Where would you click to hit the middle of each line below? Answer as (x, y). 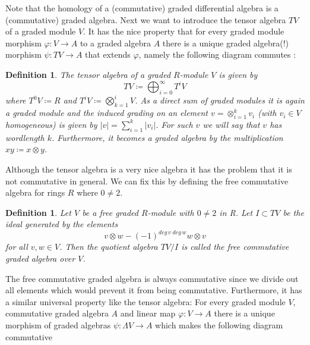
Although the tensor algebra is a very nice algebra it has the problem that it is (149, 169)
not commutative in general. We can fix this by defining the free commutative (147, 181)
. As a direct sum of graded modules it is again (220, 100)
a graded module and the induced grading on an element (107, 113)
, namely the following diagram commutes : (217, 54)
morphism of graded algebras (58, 324)
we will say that (231, 124)
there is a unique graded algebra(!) (225, 43)
